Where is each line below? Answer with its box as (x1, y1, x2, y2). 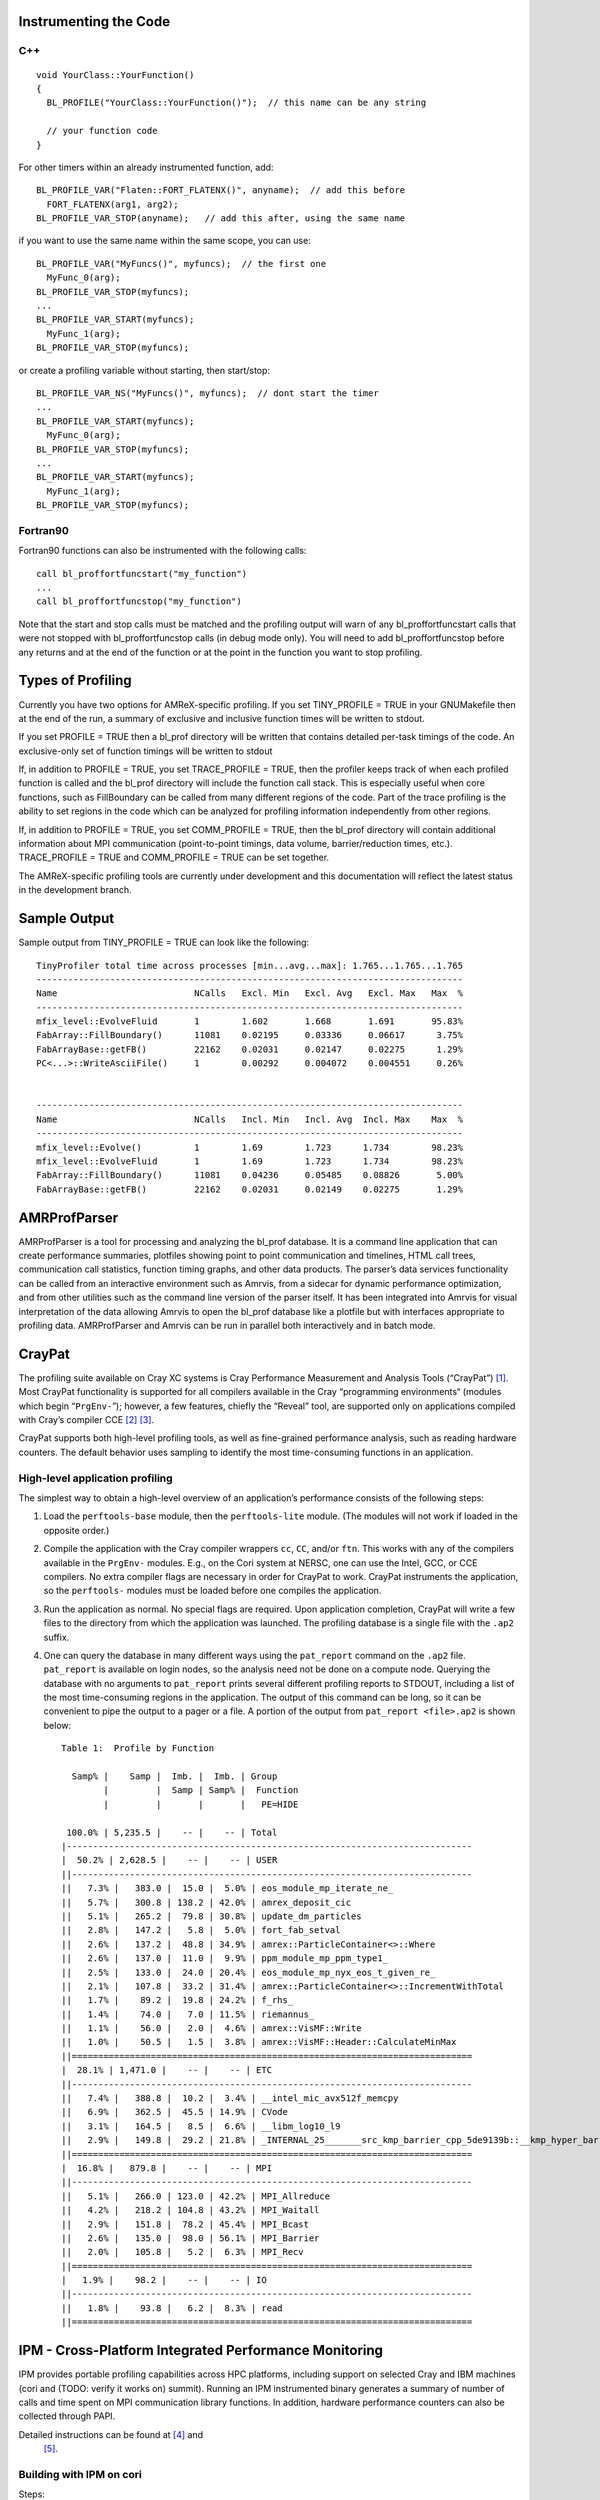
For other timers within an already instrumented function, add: (18, 161, 274, 173)
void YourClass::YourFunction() (36, 69, 195, 80)
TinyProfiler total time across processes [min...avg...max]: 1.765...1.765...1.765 (36, 960, 464, 971)
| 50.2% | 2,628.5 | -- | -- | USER (61, 1855, 278, 1866)
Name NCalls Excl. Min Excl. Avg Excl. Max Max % (36, 988, 464, 999)
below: (43, 1719, 72, 1731)
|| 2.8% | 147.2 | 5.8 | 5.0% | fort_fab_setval (61, 1925, 341, 1936)
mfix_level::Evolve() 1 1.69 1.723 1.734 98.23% (36, 1141, 464, 1153)
